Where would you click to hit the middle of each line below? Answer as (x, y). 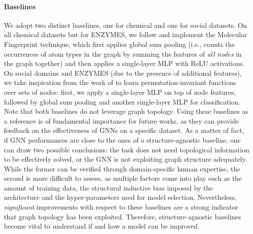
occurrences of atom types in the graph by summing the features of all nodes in (123, 53)
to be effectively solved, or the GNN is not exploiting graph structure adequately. (126, 159)
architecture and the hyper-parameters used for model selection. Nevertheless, (120, 197)
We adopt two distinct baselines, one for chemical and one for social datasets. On (126, 25)
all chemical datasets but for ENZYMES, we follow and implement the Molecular (126, 34)
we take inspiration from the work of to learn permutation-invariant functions (120, 82)
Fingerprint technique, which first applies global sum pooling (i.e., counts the (119, 44)
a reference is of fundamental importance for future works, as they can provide (122, 120)
